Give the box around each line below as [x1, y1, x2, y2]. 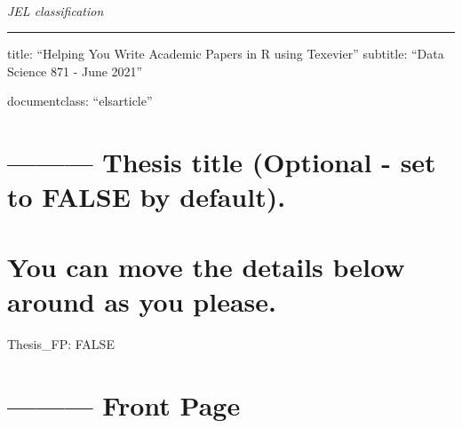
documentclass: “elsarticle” [7, 91, 153, 110]
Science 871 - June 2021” [7, 61, 143, 80]
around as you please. [7, 282, 276, 319]
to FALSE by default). [7, 178, 286, 215]
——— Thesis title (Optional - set [7, 144, 436, 180]
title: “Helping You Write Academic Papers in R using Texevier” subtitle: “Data [7, 44, 444, 63]
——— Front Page [7, 386, 241, 423]
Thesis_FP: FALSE [7, 334, 115, 353]
